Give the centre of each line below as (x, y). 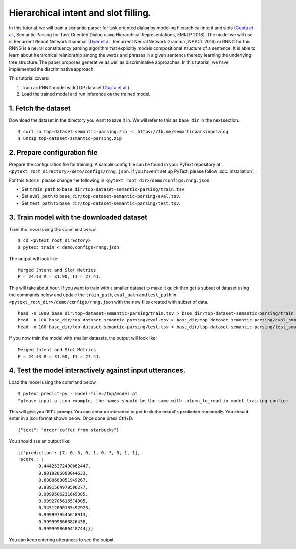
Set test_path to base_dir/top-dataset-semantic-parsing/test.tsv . (101, 203)
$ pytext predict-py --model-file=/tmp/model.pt (78, 394)
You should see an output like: (40, 441)
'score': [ (31, 459)
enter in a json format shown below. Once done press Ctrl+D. (71, 418)
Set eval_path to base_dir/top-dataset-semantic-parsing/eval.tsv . (101, 196)
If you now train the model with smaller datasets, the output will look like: (83, 338)
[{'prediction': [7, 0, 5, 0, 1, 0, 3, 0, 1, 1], (79, 452)
